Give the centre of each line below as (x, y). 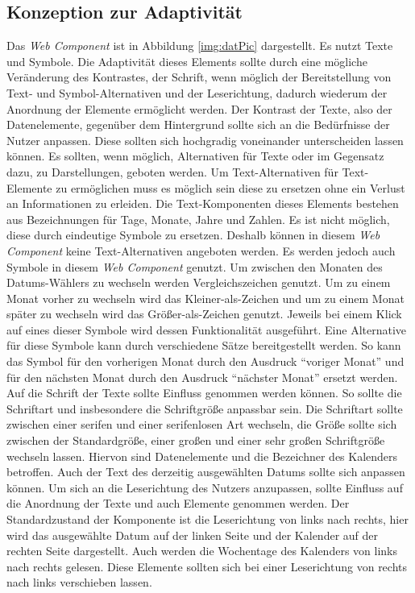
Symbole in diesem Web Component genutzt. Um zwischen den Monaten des (195, 266)
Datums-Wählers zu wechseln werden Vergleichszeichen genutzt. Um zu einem (199, 282)
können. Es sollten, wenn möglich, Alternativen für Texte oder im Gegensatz (195, 156)
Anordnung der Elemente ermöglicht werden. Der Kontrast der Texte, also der (199, 108)
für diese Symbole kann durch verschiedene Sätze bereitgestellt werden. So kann (204, 345)
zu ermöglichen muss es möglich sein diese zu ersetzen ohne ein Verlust (230, 187)
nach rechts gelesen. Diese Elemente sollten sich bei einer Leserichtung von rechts (207, 566)
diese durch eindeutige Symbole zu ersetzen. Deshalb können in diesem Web (193, 235)
